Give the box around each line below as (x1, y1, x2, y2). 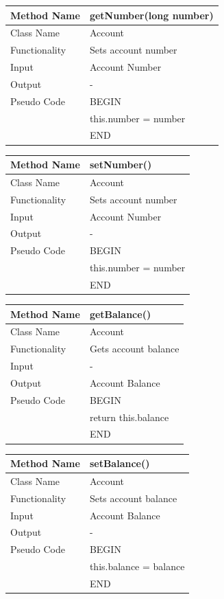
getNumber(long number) (89, 8, 214, 22)
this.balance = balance (89, 559, 185, 574)
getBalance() (89, 306, 151, 321)
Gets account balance (89, 341, 179, 356)
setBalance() (89, 456, 150, 470)
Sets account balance (89, 490, 177, 505)
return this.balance (89, 409, 169, 424)
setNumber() (89, 157, 152, 171)
